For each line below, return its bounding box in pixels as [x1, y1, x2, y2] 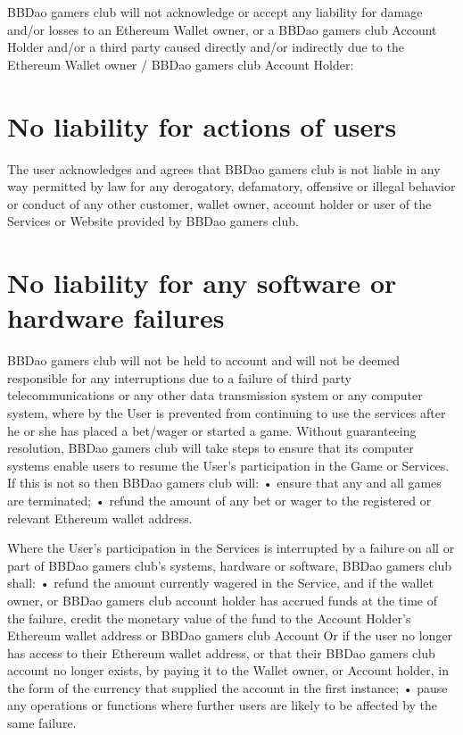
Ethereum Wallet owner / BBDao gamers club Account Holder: [7, 54, 354, 73]
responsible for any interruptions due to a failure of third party [7, 368, 351, 387]
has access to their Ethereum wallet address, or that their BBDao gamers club [7, 643, 435, 662]
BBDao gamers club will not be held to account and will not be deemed [7, 351, 401, 370]
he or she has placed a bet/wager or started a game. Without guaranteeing [7, 421, 417, 439]
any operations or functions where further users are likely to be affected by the [7, 696, 438, 714]
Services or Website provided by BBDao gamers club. [7, 212, 299, 230]
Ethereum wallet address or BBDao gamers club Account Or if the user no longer [7, 626, 453, 645]
